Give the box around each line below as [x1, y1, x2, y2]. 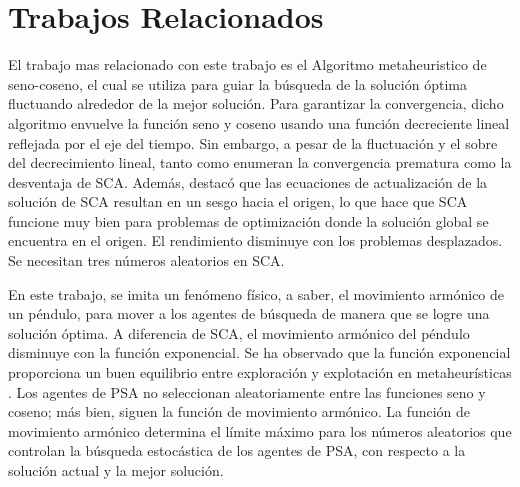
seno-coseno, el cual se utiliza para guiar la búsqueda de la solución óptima [8, 73, 467, 94]
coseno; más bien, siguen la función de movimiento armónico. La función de [8, 401, 471, 422]
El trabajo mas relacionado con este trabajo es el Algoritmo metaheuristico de [8, 54, 487, 75]
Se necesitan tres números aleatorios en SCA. [8, 250, 285, 271]
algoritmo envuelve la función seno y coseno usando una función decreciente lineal [8, 112, 510, 133]
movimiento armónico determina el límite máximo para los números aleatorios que [8, 420, 512, 441]
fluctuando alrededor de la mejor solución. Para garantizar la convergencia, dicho [8, 93, 504, 114]
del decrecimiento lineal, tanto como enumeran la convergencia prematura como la [8, 152, 512, 173]
